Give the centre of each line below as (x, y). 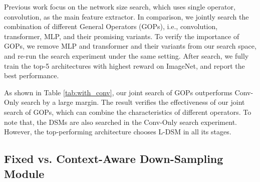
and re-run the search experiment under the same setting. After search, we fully (126, 55)
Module (24, 173)
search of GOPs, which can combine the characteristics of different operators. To (128, 112)
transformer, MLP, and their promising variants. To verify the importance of (122, 36)
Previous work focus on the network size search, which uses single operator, (120, 7)
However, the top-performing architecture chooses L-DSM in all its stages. (118, 132)
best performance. (32, 75)
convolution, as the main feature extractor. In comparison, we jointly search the (126, 16)
